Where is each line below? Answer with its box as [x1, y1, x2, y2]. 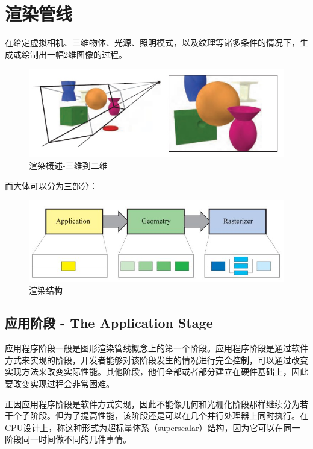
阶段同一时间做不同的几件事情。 [5, 433, 131, 445]
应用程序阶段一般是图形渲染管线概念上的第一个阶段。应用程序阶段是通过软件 [5, 342, 308, 354]
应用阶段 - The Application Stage [5, 313, 213, 332]
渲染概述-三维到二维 [29, 159, 108, 172]
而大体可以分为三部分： [5, 179, 98, 192]
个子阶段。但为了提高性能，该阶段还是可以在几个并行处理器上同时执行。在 [13, 409, 308, 422]
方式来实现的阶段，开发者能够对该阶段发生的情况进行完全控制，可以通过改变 [5, 353, 308, 366]
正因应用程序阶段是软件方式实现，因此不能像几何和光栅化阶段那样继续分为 [5, 397, 300, 410]
